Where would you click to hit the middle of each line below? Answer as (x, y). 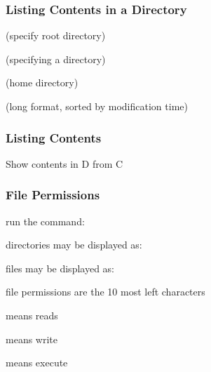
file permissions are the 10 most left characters (105, 292)
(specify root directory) (56, 35)
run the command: (45, 221)
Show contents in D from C (64, 163)
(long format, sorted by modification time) (97, 106)
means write (32, 339)
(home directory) (42, 82)
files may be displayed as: (60, 268)
